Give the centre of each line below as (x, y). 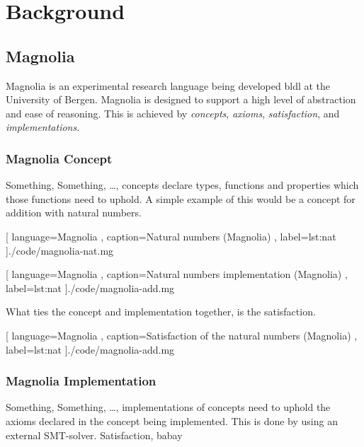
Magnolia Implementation (81, 381)
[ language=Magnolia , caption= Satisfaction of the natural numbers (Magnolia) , (182, 335)
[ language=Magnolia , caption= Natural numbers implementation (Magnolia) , (177, 274)
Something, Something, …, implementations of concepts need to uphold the (168, 407)
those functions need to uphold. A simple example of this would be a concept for (181, 198)
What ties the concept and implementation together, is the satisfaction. (161, 312)
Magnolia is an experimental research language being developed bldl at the (168, 85)
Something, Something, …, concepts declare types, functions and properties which (182, 185)
